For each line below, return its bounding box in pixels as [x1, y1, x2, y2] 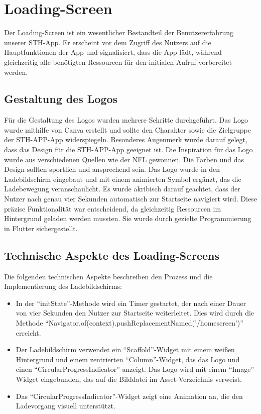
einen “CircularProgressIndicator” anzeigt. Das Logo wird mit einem [16, 364, 227, 374]
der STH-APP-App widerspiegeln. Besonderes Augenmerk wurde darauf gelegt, [4, 134, 247, 145]
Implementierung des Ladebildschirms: [4, 281, 122, 291]
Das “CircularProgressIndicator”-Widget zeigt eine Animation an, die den [16, 390, 243, 401]
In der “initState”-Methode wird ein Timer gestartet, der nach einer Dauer [16, 297, 246, 308]
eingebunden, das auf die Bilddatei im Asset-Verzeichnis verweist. [41, 373, 242, 384]
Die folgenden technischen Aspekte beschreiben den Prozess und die [4, 271, 213, 281]
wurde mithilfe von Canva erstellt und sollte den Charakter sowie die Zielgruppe [4, 124, 251, 135]
